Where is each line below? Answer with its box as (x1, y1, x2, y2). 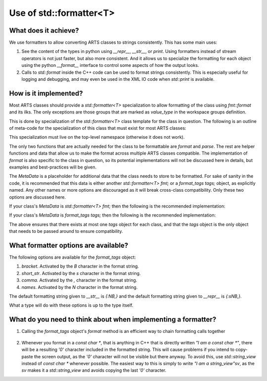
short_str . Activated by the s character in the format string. (21, 270, 141, 276)
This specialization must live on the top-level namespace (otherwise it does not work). (9, 134, 185, 140)
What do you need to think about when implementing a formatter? (9, 315, 217, 324)
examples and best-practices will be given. (9, 164, 97, 170)
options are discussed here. (9, 194, 66, 200)
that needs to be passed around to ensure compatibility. (9, 228, 123, 234)
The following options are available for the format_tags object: (9, 254, 136, 260)
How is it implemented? (9, 89, 83, 98)
